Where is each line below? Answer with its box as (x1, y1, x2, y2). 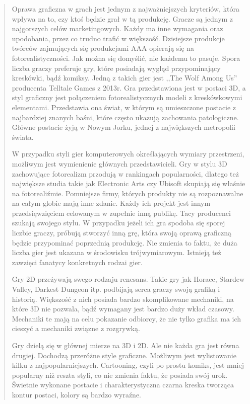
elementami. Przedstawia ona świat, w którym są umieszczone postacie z (12, 102, 236, 112)
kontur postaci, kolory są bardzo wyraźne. (12, 389, 142, 399)
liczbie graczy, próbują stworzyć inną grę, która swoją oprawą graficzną (12, 227, 231, 238)
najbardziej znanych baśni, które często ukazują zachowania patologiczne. (12, 112, 239, 122)
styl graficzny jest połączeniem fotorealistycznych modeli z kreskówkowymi (12, 92, 242, 103)
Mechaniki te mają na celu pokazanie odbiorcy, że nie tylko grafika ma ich (12, 313, 241, 324)
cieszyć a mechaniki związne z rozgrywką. (12, 323, 140, 334)
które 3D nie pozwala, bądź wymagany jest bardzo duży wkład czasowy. (12, 303, 234, 314)
